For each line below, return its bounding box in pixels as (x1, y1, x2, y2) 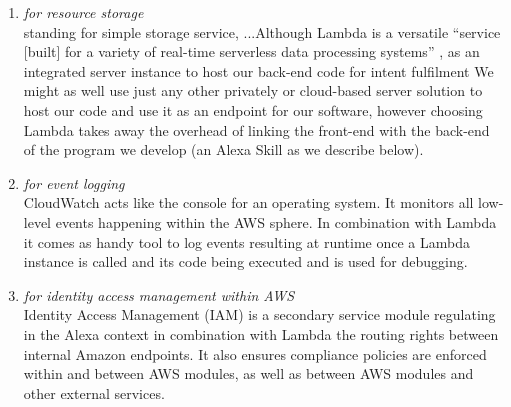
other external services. (23, 382, 165, 403)
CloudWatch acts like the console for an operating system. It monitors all (23, 192, 474, 213)
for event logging (23, 172, 125, 193)
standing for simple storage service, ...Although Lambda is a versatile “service (23, 21, 501, 42)
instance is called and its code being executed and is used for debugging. (23, 251, 468, 272)
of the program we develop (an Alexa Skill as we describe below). (23, 139, 424, 160)
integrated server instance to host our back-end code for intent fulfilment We (23, 60, 494, 81)
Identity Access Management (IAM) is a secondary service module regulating (23, 304, 496, 325)
